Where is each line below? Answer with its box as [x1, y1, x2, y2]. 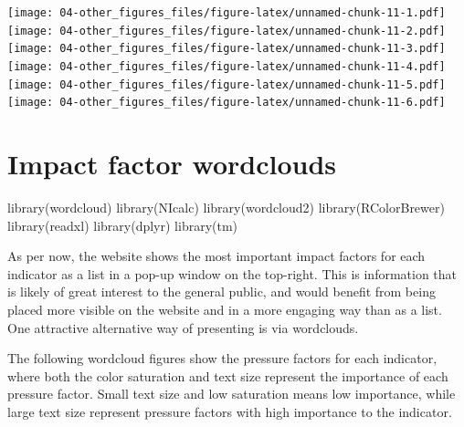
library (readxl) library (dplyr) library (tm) [7, 215, 238, 234]
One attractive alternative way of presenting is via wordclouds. [7, 318, 359, 337]
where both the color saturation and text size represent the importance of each [7, 366, 448, 385]
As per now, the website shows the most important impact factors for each [7, 246, 426, 266]
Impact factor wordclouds [7, 145, 336, 182]
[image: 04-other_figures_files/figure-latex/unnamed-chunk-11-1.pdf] [7, 6, 446, 19]
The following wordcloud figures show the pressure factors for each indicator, [7, 349, 438, 368]
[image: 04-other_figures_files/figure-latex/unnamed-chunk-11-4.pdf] [7, 59, 446, 73]
